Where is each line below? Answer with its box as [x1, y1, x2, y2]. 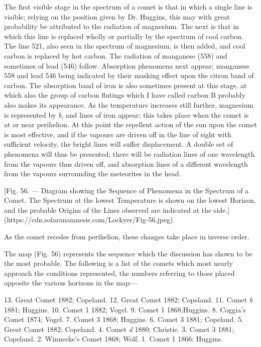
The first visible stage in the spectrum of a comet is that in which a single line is [4, 2, 252, 12]
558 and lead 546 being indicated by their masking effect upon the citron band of [4, 70, 254, 81]
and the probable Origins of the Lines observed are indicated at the [4, 204, 212, 215]
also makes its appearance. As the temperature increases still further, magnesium [4, 99, 254, 110]
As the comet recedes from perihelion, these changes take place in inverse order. [4, 231, 249, 242]
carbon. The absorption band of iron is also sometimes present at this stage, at [4, 80, 247, 90]
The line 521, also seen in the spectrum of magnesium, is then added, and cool [4, 41, 245, 51]
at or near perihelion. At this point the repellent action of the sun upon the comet [4, 119, 257, 130]
